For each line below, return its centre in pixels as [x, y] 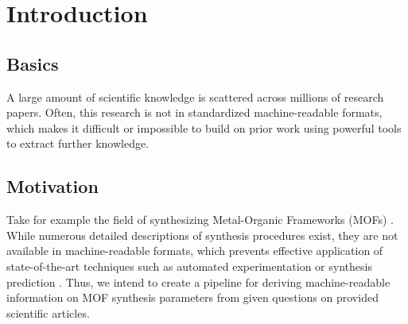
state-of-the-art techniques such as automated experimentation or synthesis [189, 266]
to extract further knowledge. [78, 143]
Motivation [52, 186]
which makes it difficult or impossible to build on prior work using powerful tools [204, 127]
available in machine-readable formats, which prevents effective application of [195, 251]
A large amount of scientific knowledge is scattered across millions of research [195, 96]
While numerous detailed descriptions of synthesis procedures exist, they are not [202, 235]
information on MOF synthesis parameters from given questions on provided [192, 297]
